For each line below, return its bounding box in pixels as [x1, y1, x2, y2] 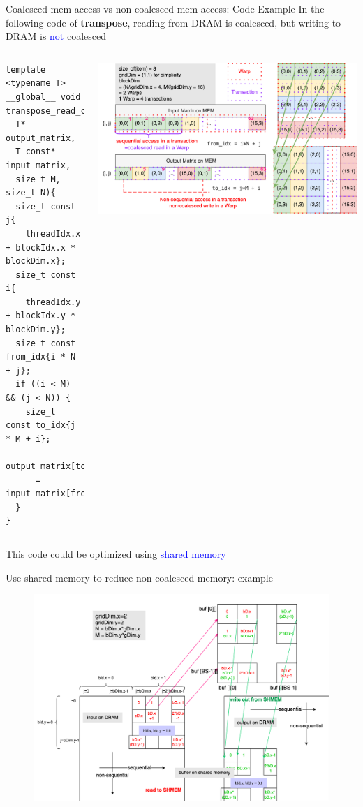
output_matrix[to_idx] [6, 461, 111, 471]
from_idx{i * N [6, 352, 76, 362]
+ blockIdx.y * [6, 311, 76, 321]
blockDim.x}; [6, 256, 66, 267]
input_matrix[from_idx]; [6, 489, 121, 499]
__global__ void [6, 91, 81, 102]
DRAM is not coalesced [6, 29, 107, 43]
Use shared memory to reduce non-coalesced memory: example [6, 570, 273, 584]
